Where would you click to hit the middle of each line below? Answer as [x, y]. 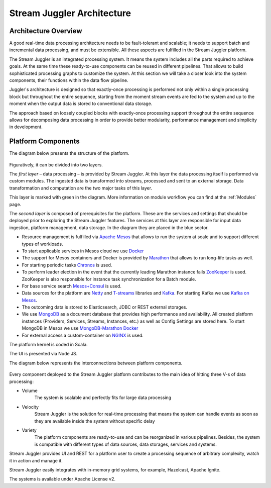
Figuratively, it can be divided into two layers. [56, 165]
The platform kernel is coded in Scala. [48, 345]
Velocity [30, 407]
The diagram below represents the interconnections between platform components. [96, 363]
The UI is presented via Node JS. [43, 354]
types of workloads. [42, 244]
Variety [29, 430]
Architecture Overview [46, 31]
